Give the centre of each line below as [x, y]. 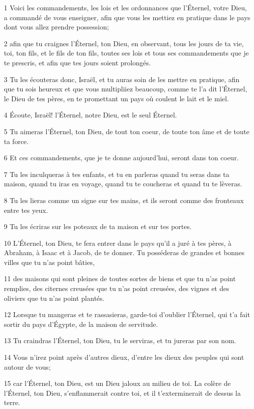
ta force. [16, 141]
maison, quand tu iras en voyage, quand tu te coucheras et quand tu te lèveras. [123, 184]
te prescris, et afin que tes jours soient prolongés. [77, 62]
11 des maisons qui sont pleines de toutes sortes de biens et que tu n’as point [120, 278]
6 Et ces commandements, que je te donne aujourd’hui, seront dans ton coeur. [121, 158]
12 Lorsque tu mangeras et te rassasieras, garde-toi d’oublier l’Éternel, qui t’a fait [127, 314]
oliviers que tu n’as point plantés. [54, 298]
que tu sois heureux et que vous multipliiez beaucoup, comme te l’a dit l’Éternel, [126, 89]
